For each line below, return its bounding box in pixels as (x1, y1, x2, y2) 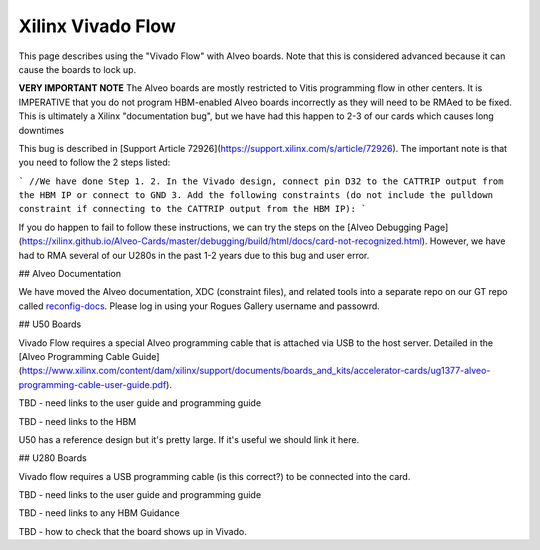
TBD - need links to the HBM (18, 415, 137, 427)
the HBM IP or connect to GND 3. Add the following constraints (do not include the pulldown (18, 190, 494, 201)
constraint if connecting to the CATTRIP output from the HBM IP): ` (18, 203, 367, 215)
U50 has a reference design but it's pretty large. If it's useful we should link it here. (18, 433, 360, 445)
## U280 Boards (18, 452, 87, 464)
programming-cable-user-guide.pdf (18, 378, 167, 390)
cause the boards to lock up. (18, 63, 137, 75)
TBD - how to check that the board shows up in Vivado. (18, 525, 247, 537)
